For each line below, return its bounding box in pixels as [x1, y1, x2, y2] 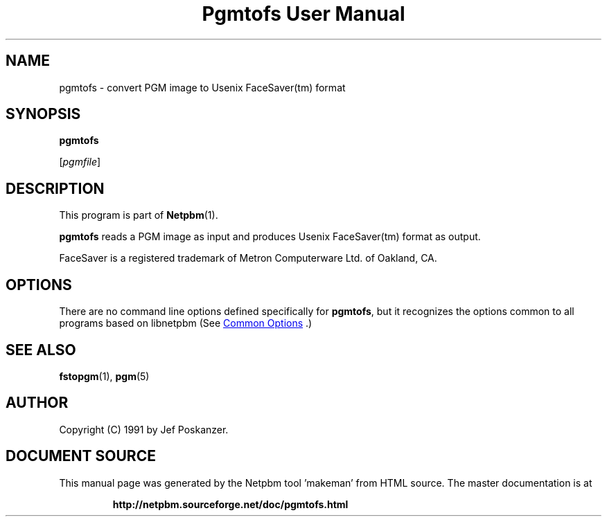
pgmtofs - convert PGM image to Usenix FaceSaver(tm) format [59, 81, 346, 93]
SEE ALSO [6, 341, 76, 359]
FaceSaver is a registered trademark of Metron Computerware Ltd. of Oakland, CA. [59, 252, 437, 264]
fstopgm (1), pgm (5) [59, 370, 150, 382]
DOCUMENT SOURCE [6, 447, 156, 465]
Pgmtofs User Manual [202, 2, 405, 26]
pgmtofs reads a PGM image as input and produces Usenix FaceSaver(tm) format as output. [59, 231, 481, 243]
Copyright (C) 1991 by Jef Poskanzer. [59, 423, 229, 435]
